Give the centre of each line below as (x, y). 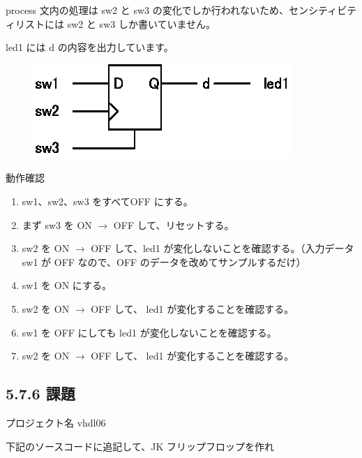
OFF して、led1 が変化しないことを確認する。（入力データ (223, 248)
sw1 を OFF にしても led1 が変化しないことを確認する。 (149, 332)
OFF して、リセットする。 (174, 224)
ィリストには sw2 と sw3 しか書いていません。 (111, 23)
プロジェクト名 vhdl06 (56, 422)
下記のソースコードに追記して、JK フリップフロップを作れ (140, 446)
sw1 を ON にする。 (67, 285)
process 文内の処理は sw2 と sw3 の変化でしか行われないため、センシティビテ (181, 10)
